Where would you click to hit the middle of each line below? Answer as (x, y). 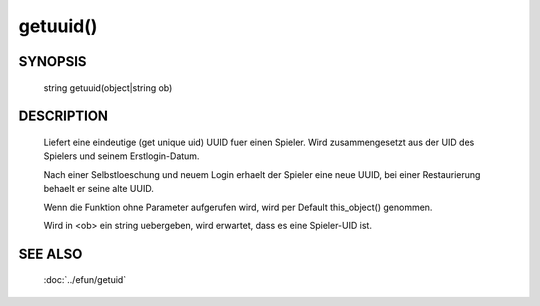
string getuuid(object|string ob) (108, 87)
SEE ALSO (50, 253)
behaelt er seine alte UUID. (98, 189)
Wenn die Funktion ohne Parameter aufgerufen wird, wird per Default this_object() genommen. (238, 207)
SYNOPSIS (52, 61)
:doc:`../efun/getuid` (85, 280)
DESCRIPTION (63, 116)
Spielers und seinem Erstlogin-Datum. (121, 156)
